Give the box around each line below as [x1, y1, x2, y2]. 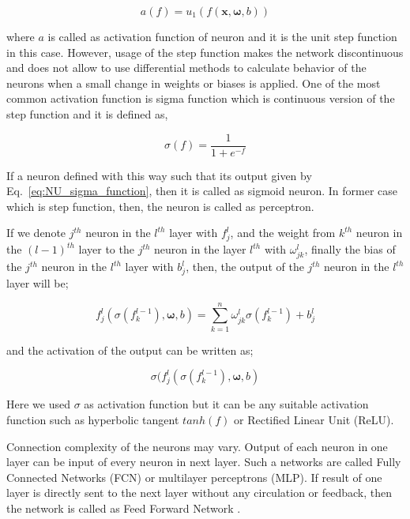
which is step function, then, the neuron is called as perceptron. [6, 197, 314, 214]
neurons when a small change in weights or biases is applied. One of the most [6, 74, 381, 91]
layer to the [78, 241, 134, 258]
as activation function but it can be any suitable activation [84, 396, 369, 412]
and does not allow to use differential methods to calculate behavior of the [6, 59, 367, 76]
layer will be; [6, 275, 69, 291]
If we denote [6, 224, 66, 241]
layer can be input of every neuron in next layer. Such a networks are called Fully [6, 453, 401, 470]
